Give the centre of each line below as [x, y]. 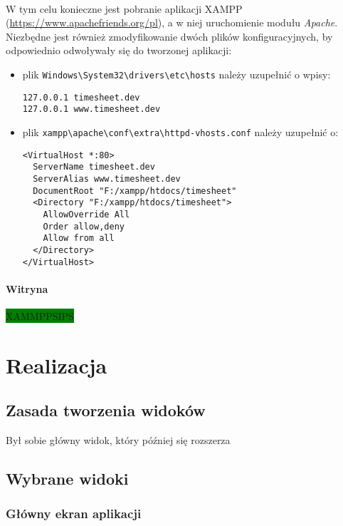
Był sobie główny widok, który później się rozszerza [118, 440]
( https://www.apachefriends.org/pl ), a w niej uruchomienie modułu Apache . [172, 22]
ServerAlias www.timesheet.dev [107, 179]
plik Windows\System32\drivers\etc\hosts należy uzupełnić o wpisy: [176, 74]
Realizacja [57, 365]
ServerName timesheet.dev [94, 167]
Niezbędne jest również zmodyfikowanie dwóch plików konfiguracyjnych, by [169, 36]
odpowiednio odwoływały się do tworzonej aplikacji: [119, 50]
